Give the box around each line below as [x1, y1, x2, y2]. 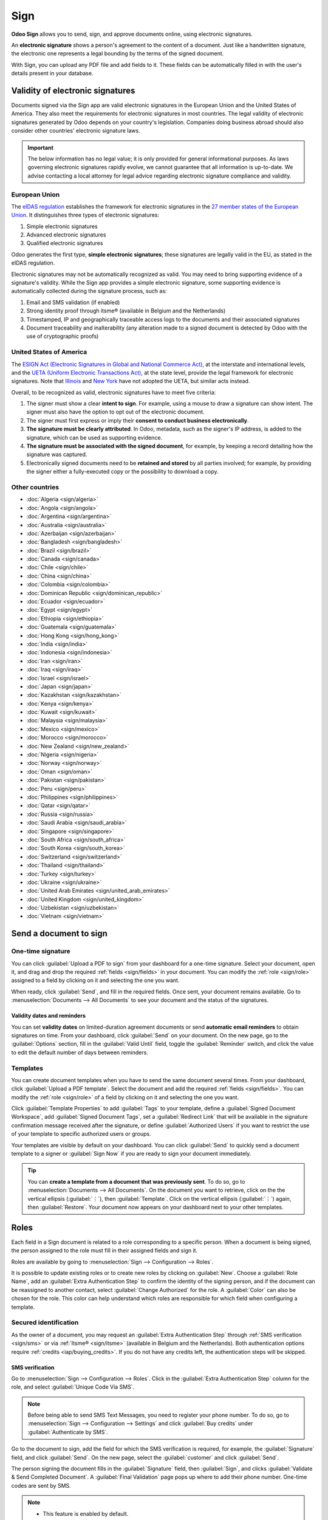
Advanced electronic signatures [26, 231, 106, 238]
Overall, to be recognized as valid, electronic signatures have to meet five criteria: [11, 389, 216, 396]
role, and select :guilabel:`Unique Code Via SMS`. [11, 1383, 135, 1390]
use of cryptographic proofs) [26, 333, 99, 340]
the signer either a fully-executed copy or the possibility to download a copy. [26, 468, 219, 475]
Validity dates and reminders [11, 1012, 86, 1020]
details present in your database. [11, 70, 94, 77]
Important [27, 143, 54, 151]
